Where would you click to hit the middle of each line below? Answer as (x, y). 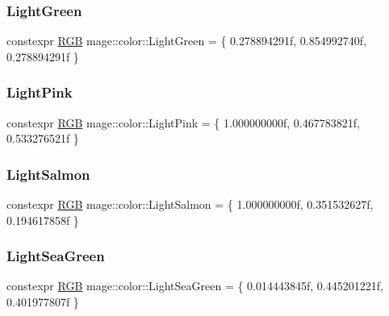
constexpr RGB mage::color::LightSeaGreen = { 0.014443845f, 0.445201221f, (195, 286)
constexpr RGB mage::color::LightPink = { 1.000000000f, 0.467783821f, (183, 122)
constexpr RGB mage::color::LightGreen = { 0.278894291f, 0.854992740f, (186, 41)
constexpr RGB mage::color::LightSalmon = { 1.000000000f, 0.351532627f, (190, 204)
